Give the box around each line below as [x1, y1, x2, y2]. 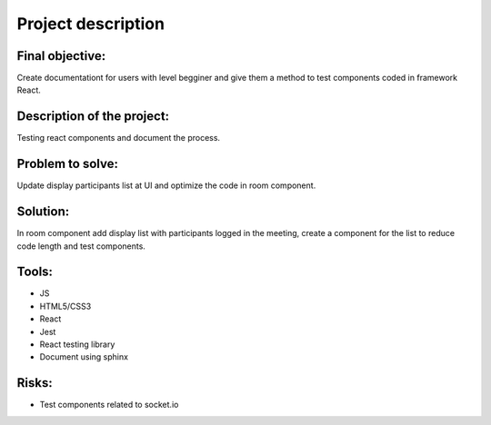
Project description [16, 14, 165, 34]
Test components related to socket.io [39, 400, 179, 410]
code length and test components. [16, 241, 145, 252]
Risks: [16, 375, 54, 390]
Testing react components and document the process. [16, 133, 221, 143]
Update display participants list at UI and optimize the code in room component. [16, 180, 316, 191]
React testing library [39, 339, 115, 350]
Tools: [16, 264, 54, 280]
